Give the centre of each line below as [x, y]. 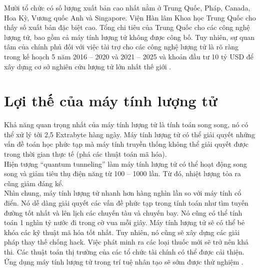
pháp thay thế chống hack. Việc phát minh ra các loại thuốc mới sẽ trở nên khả [126, 242]
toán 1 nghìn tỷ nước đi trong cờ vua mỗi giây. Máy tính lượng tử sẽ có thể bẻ [124, 222]
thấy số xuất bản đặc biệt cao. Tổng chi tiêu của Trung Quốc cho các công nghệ [127, 27]
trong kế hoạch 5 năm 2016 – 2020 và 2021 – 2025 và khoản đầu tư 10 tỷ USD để [129, 56]
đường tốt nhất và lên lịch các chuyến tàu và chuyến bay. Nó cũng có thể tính [123, 212]
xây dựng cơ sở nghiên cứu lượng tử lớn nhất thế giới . [88, 66]
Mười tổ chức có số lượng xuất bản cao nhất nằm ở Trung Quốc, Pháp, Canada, [127, 7]
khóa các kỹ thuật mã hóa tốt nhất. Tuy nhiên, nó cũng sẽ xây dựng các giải [122, 232]
